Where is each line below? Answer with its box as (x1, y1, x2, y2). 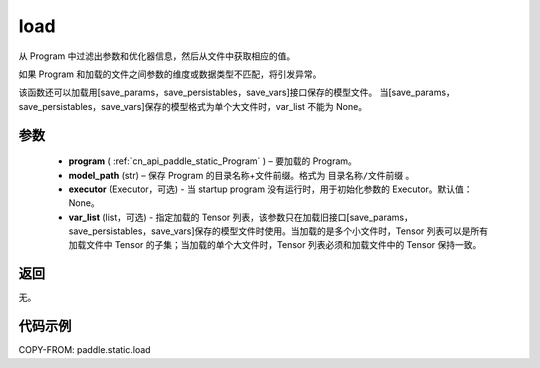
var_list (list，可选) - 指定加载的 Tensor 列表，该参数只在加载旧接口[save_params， (68, 211, 414, 223)
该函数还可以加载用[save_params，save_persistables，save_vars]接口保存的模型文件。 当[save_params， (18, 86, 455, 99)
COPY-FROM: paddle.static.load (18, 344, 151, 356)
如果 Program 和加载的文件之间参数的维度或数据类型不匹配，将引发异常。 (18, 68, 322, 80)
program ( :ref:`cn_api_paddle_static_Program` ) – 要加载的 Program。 (68, 155, 357, 167)
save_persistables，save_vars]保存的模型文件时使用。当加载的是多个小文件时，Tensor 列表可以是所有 (68, 225, 489, 237)
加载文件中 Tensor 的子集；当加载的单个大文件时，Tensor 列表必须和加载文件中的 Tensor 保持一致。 (68, 239, 482, 251)
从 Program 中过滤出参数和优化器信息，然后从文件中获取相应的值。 (18, 50, 296, 62)
